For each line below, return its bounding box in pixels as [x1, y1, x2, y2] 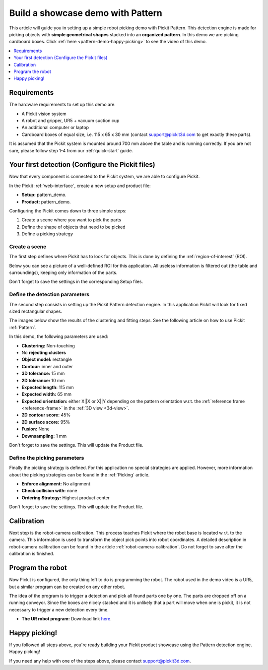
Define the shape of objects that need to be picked [21, 224, 126, 230]
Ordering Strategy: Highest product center [21, 494, 110, 501]
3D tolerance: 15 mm [21, 370, 65, 377]
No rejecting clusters [21, 349, 67, 355]
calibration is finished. [9, 551, 55, 557]
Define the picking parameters [9, 454, 84, 461]
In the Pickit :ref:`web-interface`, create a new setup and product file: [9, 183, 151, 189]
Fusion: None [21, 426, 50, 432]
